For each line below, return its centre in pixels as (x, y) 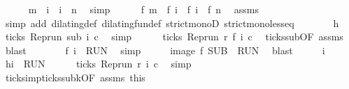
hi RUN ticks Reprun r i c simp (98, 64)
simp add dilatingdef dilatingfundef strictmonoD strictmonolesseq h (172, 23)
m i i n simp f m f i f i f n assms (143, 9)
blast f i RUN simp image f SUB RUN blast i (165, 50)
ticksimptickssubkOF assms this (75, 77)
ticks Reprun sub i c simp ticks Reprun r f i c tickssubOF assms (174, 37)
